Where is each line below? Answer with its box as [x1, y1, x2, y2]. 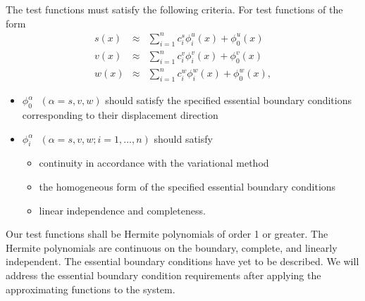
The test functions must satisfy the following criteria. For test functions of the [6, 2, 343, 16]
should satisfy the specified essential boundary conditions [105, 93, 352, 108]
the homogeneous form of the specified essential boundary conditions [39, 179, 336, 193]
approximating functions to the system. [6, 281, 175, 296]
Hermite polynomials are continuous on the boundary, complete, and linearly [6, 240, 338, 255]
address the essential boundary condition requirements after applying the [6, 267, 321, 282]
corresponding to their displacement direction [22, 107, 218, 122]
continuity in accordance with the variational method [39, 155, 269, 170]
